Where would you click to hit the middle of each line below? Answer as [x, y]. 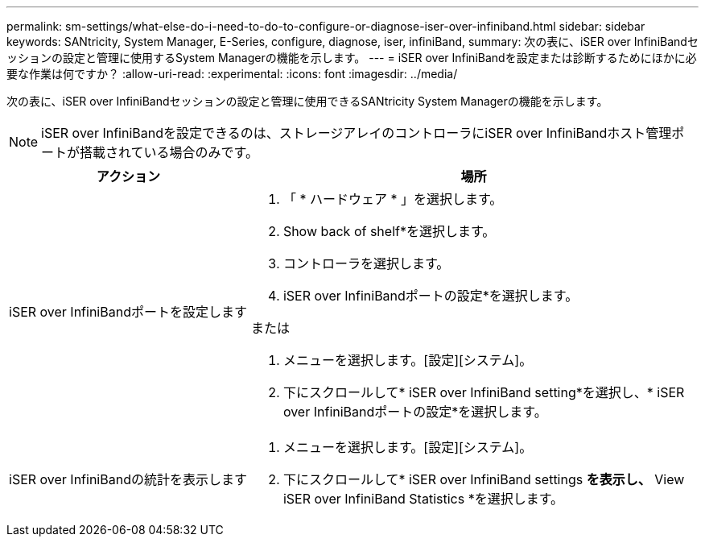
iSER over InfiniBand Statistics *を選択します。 [423, 499]
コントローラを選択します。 [366, 263]
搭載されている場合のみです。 [169, 152]
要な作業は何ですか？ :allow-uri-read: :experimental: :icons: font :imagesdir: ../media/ [232, 74]
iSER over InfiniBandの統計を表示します [128, 479]
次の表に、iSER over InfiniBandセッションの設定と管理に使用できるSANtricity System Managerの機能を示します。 [307, 101]
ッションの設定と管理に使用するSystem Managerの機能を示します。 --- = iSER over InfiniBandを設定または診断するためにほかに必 [352, 58]
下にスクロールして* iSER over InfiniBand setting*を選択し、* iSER [484, 392]
